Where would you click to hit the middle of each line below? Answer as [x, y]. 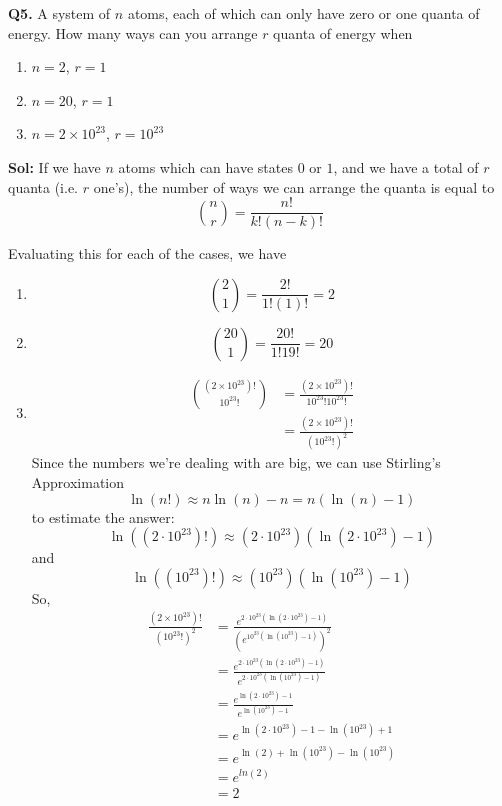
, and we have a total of [406, 166]
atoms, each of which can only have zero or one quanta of [303, 13]
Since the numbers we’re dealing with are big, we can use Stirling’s [236, 462]
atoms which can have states [205, 166]
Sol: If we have [54, 166]
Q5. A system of [59, 13]
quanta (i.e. [43, 186]
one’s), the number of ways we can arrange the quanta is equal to [294, 186]
